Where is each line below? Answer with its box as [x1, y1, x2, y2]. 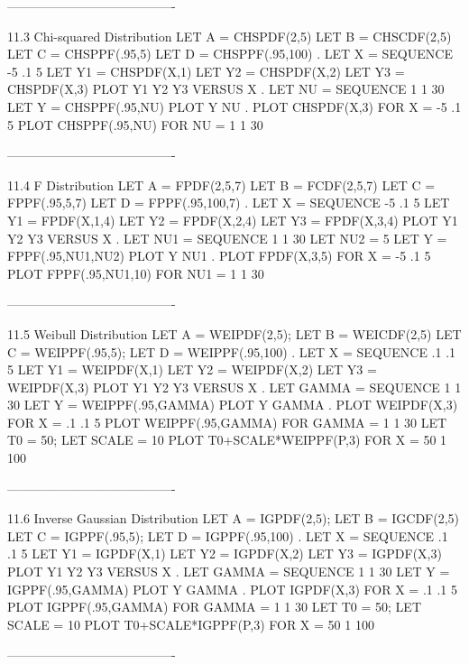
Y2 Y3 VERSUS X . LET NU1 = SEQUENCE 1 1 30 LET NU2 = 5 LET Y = [7, 228, 447, 247]
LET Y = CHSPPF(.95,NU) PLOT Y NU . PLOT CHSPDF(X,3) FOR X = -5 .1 [7, 97, 462, 115]
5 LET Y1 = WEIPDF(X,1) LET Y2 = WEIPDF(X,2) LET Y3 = [7, 360, 377, 379]
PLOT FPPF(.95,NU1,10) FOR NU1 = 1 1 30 [7, 263, 264, 282]
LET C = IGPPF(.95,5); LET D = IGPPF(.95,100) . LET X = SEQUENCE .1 [7, 526, 448, 545]
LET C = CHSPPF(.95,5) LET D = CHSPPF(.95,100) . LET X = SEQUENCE [7, 44, 453, 63]
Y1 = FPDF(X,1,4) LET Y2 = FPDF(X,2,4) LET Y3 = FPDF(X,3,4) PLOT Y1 [7, 210, 458, 229]
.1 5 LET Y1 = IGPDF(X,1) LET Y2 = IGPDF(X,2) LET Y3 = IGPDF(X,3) [7, 544, 442, 563]
